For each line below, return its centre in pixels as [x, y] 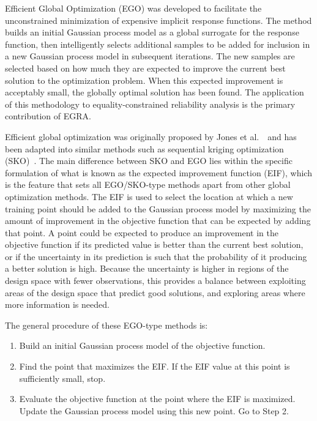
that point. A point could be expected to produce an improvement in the [142, 232]
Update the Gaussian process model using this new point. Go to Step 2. [154, 410]
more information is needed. [57, 304]
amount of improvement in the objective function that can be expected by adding [158, 221]
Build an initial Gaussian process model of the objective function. [142, 345]
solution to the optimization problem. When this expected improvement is [144, 80]
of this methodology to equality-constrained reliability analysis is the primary [150, 104]
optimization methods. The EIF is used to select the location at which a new [149, 196]
